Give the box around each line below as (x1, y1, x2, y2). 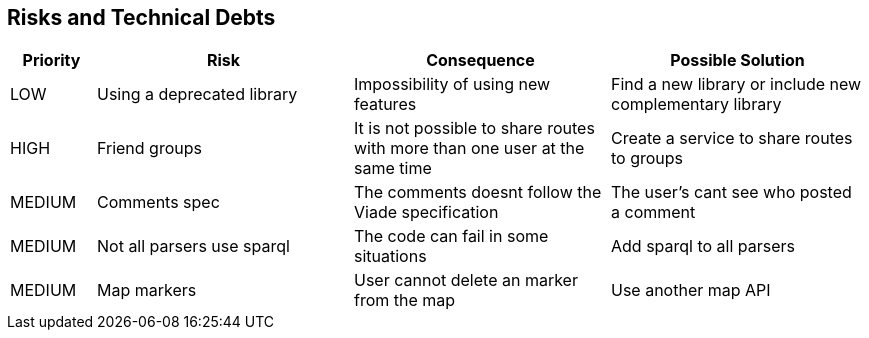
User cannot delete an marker (354, 270, 578, 291)
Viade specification (354, 202, 499, 223)
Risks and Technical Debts (7, 5, 276, 30)
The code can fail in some (354, 226, 549, 247)
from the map (354, 290, 456, 311)
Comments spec (97, 192, 220, 213)
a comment (611, 202, 696, 223)
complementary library (611, 94, 782, 115)
